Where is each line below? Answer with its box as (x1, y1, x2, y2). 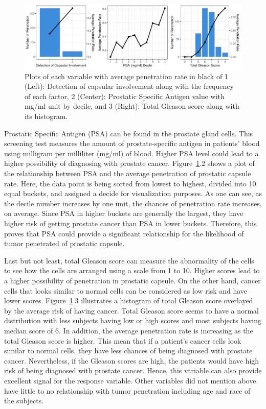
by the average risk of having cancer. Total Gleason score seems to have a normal (4, 305, 259, 316)
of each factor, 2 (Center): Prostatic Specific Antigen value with (25, 90, 225, 101)
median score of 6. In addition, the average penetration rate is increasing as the (4, 325, 253, 335)
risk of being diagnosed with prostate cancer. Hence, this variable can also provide (4, 365, 262, 376)
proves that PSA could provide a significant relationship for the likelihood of (4, 228, 244, 238)
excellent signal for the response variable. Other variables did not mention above (4, 375, 256, 386)
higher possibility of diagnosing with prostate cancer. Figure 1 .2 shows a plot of (4, 158, 255, 169)
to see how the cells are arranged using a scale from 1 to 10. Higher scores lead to (4, 265, 260, 276)
